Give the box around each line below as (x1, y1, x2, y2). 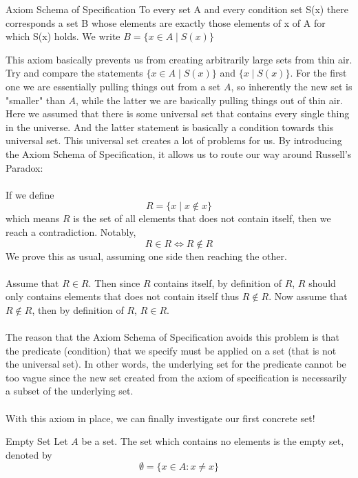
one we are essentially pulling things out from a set (6, 79, 221, 93)
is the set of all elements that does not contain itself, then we (73, 211, 331, 226)
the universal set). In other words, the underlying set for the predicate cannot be (6, 357, 346, 371)
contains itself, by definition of (154, 275, 282, 290)
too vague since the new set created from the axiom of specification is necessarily (6, 370, 347, 384)
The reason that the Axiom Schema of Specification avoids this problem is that (6, 330, 339, 344)
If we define (6, 187, 54, 201)
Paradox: (6, 160, 43, 175)
